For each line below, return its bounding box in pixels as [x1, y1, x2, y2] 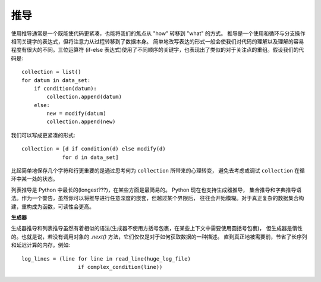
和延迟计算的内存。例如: [11, 242, 71, 249]
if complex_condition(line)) [77, 264, 163, 270]
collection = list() [21, 68, 81, 76]
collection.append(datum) [46, 93, 122, 101]
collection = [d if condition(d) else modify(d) [21, 146, 166, 152]
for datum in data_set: [21, 77, 91, 83]
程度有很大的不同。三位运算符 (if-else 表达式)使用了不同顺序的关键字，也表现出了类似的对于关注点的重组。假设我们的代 [11, 46, 304, 54]
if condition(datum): [33, 85, 97, 92]
